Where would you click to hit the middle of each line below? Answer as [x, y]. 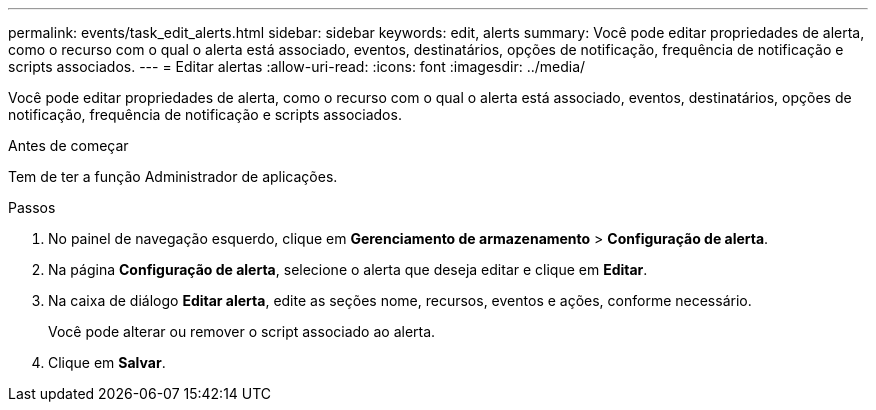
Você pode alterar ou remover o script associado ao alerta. [242, 331]
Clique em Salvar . [107, 362]
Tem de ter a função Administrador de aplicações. [173, 176]
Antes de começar [68, 145]
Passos [32, 207]
